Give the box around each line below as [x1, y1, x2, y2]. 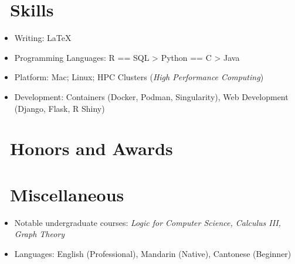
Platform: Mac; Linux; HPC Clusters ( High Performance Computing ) [14, 71, 264, 83]
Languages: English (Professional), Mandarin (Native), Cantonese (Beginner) [14, 247, 291, 259]
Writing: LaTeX [14, 32, 72, 44]
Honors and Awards [10, 136, 173, 160]
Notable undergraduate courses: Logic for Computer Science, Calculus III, [14, 216, 281, 228]
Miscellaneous [10, 182, 124, 206]
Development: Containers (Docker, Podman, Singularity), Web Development [14, 90, 289, 102]
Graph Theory [14, 228, 65, 240]
